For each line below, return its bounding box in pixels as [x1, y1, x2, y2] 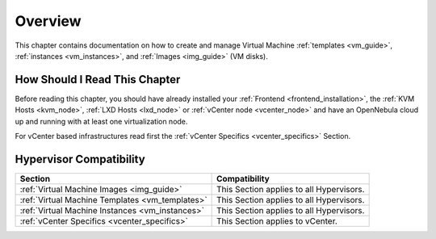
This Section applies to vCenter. [216, 215, 338, 226]
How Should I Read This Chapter [15, 73, 181, 86]
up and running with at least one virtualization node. [15, 116, 188, 126]
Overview [15, 12, 82, 30]
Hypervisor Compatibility [15, 152, 145, 166]
